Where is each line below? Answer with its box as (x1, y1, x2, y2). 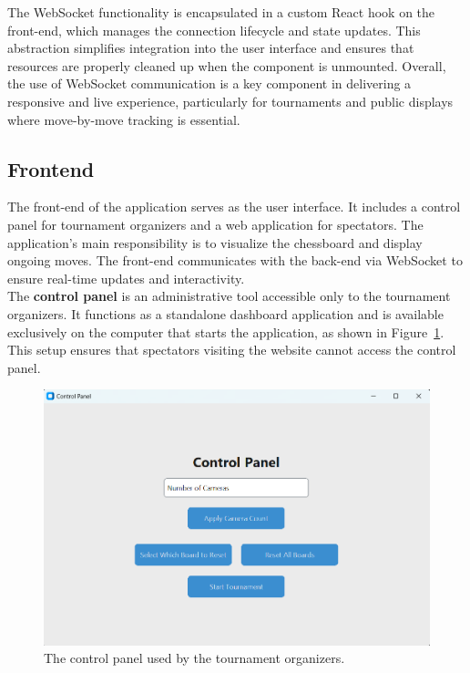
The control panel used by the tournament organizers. (44, 648, 345, 668)
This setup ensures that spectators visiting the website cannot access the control (7, 340, 456, 359)
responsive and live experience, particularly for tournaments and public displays (7, 91, 454, 110)
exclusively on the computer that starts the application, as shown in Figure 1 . (7, 322, 444, 341)
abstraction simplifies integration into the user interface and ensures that (7, 38, 414, 57)
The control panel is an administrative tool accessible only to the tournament (7, 286, 451, 305)
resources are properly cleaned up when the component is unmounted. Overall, (7, 56, 446, 75)
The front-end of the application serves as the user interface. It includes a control (7, 197, 461, 216)
